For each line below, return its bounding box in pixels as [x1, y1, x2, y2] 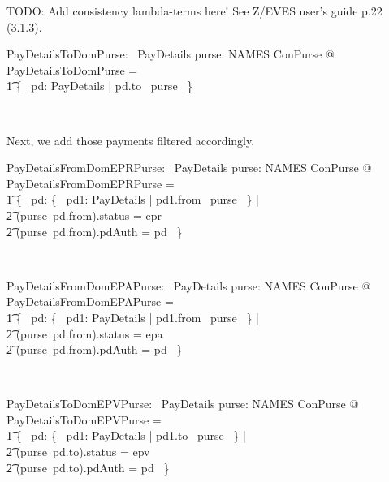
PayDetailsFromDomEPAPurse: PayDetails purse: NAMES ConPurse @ [6, 277, 371, 294]
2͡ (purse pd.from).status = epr [6, 206, 162, 223]
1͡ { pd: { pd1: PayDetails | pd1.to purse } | [6, 427, 246, 444]
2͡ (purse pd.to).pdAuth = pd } [6, 458, 170, 476]
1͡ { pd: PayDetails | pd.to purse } [6, 77, 193, 94]
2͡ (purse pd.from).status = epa [6, 325, 163, 342]
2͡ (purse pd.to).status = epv [6, 443, 150, 460]
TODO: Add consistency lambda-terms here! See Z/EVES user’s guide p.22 [6, 2, 383, 19]
